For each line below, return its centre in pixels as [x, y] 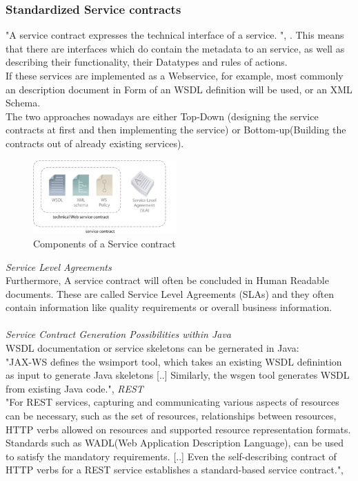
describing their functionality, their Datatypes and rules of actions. [147, 62]
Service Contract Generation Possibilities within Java [118, 334]
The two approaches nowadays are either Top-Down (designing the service [162, 116]
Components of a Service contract [105, 243]
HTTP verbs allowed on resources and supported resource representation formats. [178, 429]
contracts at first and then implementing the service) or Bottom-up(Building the [176, 130]
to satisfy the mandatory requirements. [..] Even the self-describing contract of [171, 456]
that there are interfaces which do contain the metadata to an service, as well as [175, 48]
